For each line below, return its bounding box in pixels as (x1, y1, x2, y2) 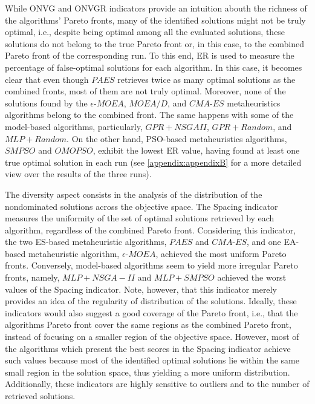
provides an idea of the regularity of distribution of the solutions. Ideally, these (5, 295, 297, 307)
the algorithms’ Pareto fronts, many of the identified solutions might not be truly (5, 13, 306, 26)
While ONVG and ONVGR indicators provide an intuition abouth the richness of (5, 2, 307, 14)
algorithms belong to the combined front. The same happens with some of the (5, 108, 294, 121)
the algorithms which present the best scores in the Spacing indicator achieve (5, 342, 291, 354)
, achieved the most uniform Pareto (155, 247, 287, 259)
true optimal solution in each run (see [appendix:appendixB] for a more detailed (5, 155, 302, 168)
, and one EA (247, 235, 296, 248)
